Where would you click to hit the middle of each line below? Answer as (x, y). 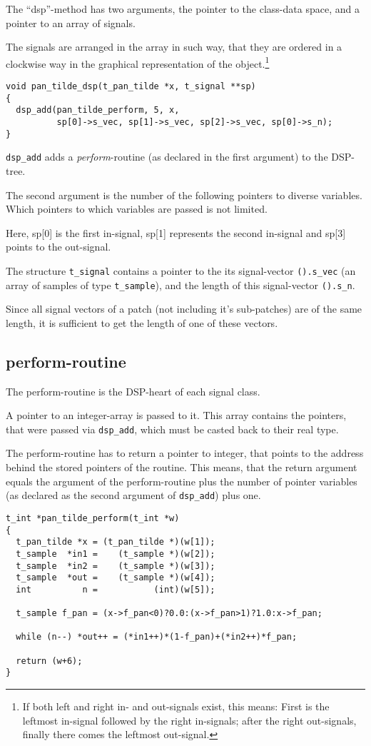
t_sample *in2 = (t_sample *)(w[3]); (116, 566)
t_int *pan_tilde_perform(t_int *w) (93, 518)
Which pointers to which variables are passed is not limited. (137, 209)
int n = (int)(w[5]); (116, 589)
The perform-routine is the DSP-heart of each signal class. (133, 391)
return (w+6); (49, 661)
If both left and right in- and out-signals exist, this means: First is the (176, 706)
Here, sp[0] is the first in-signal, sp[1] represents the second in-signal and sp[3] (176, 232)
